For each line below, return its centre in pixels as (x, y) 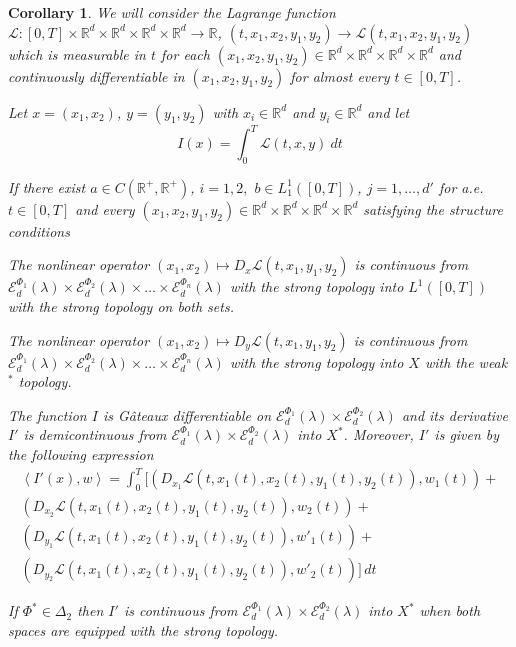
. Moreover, (378, 434)
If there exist (47, 186)
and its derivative (454, 414)
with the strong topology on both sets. (121, 306)
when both (450, 610)
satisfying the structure (433, 208)
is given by (467, 434)
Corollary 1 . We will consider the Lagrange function (172, 12)
